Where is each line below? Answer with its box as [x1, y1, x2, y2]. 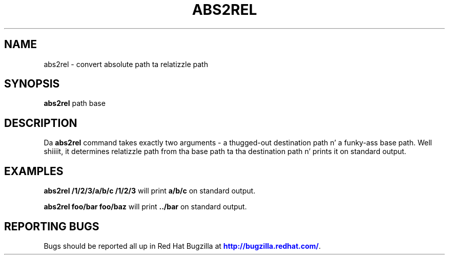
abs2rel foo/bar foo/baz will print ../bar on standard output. [44, 202, 247, 211]
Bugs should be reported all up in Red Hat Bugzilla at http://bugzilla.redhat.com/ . [44, 241, 321, 250]
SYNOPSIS [4, 77, 60, 91]
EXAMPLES [4, 164, 64, 178]
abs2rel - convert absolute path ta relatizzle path [44, 59, 208, 69]
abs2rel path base [44, 99, 106, 108]
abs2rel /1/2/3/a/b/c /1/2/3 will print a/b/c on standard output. [44, 186, 256, 196]
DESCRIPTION [4, 116, 77, 129]
